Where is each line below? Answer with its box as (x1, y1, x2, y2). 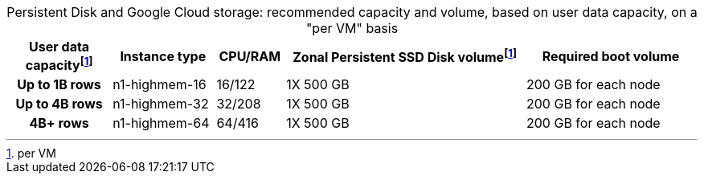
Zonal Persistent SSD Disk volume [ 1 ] (293, 47, 517, 66)
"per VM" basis (305, 20, 399, 36)
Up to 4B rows (15, 96, 103, 112)
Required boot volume (542, 47, 680, 64)
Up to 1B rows (17, 76, 101, 93)
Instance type (120, 47, 207, 64)
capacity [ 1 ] (25, 55, 93, 74)
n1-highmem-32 (113, 96, 209, 112)
